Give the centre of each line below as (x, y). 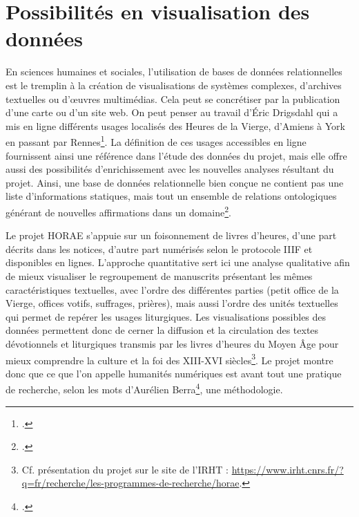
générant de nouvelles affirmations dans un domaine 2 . (119, 211)
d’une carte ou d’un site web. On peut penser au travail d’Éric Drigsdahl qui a (172, 112)
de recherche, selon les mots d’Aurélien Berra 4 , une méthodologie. (144, 388)
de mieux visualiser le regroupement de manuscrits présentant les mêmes (159, 275)
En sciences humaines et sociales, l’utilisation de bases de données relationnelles (174, 72)
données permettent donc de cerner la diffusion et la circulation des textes (162, 330)
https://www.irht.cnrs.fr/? (288, 469)
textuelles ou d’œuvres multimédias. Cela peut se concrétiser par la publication (173, 98)
